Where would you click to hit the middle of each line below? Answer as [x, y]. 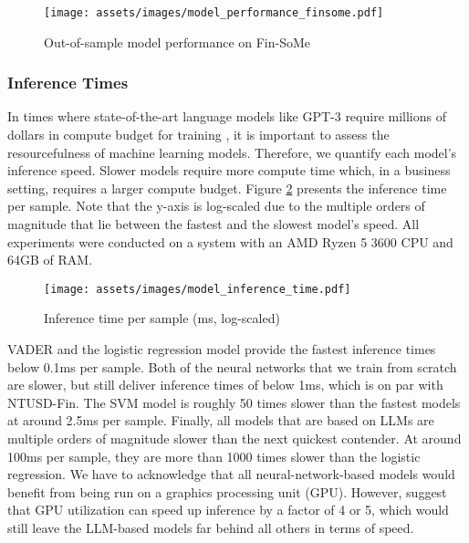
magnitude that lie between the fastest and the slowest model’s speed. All [214, 224]
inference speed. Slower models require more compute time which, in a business [229, 170]
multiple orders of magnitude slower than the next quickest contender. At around [234, 439]
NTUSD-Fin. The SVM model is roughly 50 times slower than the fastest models [234, 402]
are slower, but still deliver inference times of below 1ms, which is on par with [225, 385]
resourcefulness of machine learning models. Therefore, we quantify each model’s [232, 152]
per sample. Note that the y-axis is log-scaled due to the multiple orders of [216, 206]
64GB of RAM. [50, 260]
